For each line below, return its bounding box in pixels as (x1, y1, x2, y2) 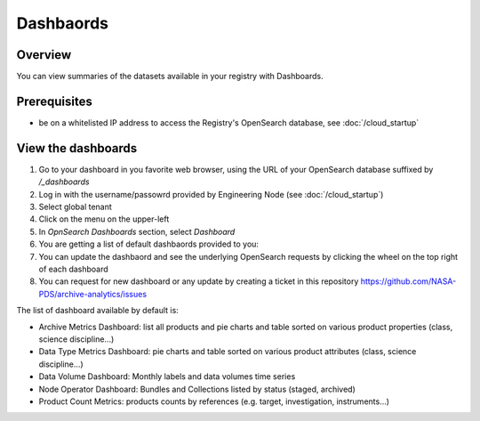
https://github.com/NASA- (360, 276, 457, 287)
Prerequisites (16, 93, 92, 109)
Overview (16, 47, 72, 62)
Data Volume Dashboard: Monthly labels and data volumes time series (38, 371, 296, 382)
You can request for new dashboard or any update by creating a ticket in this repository (38, 276, 359, 287)
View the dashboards (16, 141, 138, 156)
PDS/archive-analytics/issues (38, 288, 147, 299)
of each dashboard (38, 263, 108, 274)
